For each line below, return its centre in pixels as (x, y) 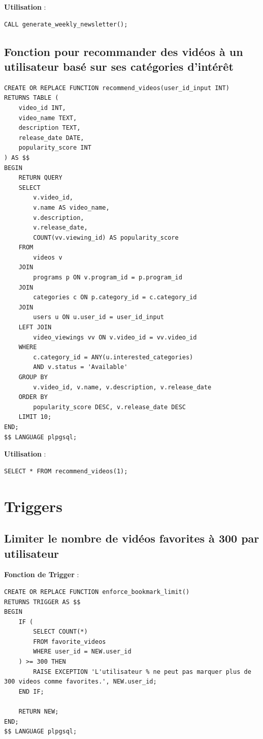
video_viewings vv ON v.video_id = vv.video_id (115, 337)
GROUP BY (33, 377)
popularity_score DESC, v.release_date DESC (109, 407)
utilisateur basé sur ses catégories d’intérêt (119, 66)
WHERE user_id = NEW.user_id (82, 652)
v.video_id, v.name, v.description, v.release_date (122, 387)
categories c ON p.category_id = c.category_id (115, 297)
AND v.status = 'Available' (80, 367)
